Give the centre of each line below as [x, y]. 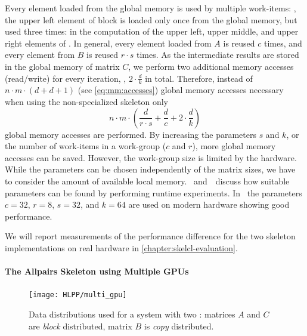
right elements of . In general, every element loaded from [108, 43]
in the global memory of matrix [62, 66]
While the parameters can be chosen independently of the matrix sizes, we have [150, 169]
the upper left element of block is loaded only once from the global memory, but [151, 19]
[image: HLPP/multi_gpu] [78, 295]
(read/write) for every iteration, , [66, 78]
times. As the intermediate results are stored [218, 55]
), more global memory [234, 146]
